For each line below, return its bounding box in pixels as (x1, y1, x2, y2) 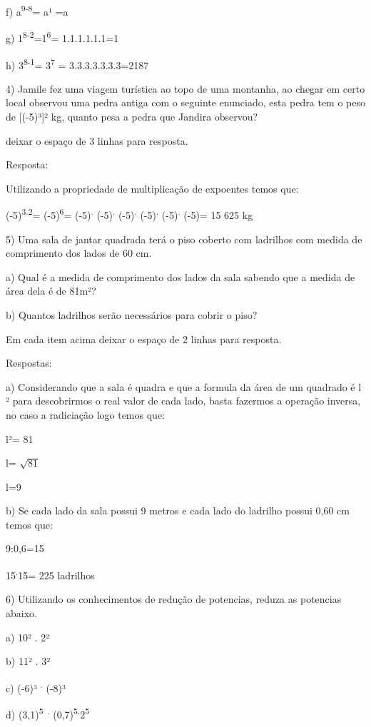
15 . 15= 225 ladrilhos (6, 566, 95, 582)
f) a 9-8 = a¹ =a (6, 2, 68, 19)
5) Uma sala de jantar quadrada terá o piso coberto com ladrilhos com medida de (6, 231, 362, 246)
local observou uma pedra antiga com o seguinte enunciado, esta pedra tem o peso (6, 95, 365, 110)
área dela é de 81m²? (6, 283, 96, 298)
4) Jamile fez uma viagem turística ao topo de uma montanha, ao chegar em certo (6, 81, 365, 96)
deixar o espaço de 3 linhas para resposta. (6, 133, 188, 148)
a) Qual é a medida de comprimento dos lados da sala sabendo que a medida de (6, 269, 355, 284)
